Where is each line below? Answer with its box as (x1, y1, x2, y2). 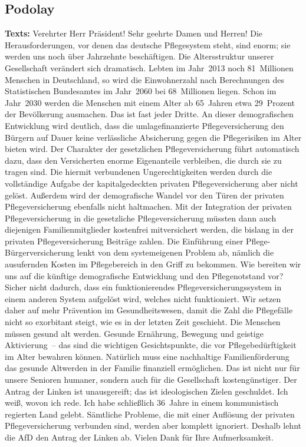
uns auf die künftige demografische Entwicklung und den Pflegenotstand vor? (5, 269, 284, 282)
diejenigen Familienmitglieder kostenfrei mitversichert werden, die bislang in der (5, 223, 294, 236)
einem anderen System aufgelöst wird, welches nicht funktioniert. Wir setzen (5, 292, 281, 304)
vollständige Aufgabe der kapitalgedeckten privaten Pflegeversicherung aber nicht (5, 177, 298, 189)
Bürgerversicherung (5, 246, 74, 259)
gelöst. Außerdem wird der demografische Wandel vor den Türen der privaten (5, 188, 284, 201)
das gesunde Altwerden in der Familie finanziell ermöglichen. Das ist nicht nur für (5, 362, 300, 374)
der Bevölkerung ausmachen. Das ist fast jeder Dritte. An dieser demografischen (5, 108, 294, 120)
